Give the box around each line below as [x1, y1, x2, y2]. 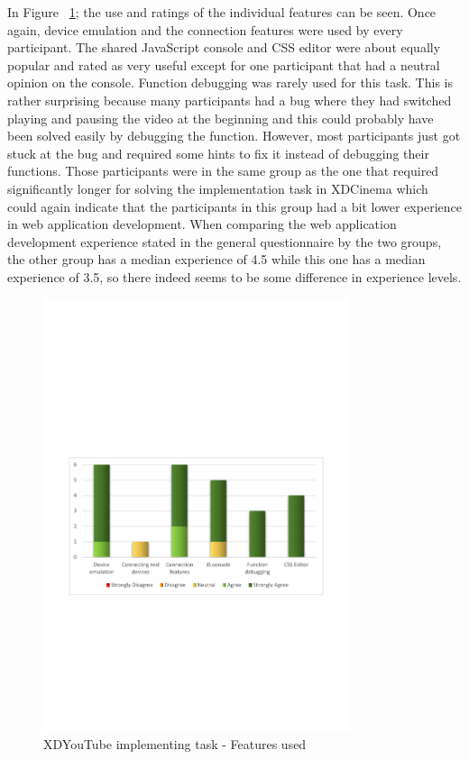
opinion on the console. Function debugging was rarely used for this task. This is [7, 73, 453, 92]
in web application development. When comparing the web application [7, 215, 397, 233]
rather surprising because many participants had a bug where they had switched [7, 90, 452, 109]
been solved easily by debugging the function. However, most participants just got [7, 126, 461, 145]
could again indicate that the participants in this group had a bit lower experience [7, 197, 462, 215]
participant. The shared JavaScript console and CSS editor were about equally [7, 38, 441, 57]
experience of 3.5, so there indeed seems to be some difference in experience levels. [7, 267, 462, 286]
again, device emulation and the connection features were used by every [7, 20, 403, 39]
